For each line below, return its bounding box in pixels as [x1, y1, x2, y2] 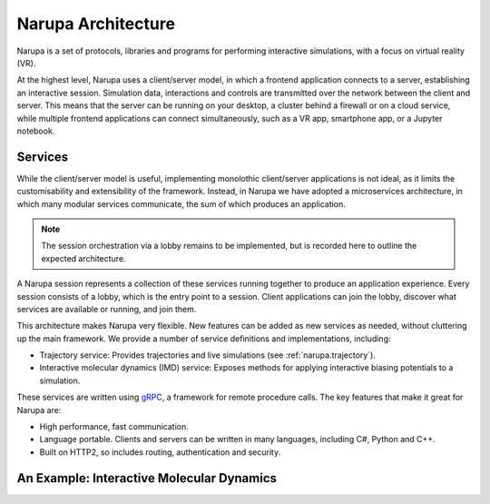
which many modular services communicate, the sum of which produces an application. [16, 198, 347, 209]
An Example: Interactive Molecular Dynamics [16, 470, 277, 486]
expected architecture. [41, 252, 126, 263]
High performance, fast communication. [39, 421, 190, 432]
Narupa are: [16, 404, 62, 415]
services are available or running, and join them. [16, 303, 197, 314]
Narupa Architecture [16, 14, 176, 34]
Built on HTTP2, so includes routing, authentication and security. [39, 446, 281, 458]
